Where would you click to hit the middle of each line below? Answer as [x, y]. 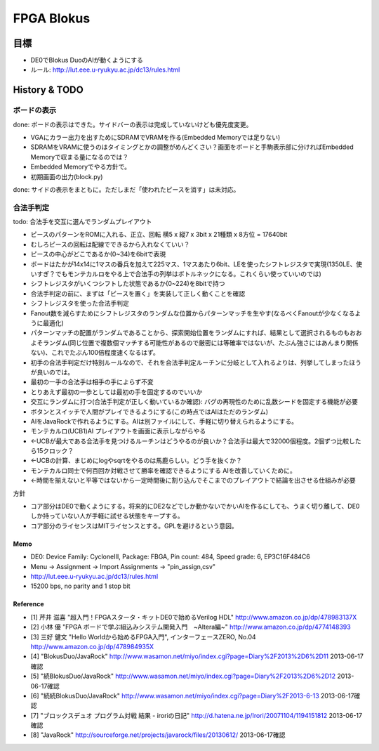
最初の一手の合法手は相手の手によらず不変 [92, 382]
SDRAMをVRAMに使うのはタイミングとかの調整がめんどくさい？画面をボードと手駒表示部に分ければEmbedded [192, 147]
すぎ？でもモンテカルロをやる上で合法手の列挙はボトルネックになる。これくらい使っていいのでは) [179, 274]
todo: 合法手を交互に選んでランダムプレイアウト [82, 222]
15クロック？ [55, 451]
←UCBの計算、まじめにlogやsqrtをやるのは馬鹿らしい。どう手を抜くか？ [136, 461]
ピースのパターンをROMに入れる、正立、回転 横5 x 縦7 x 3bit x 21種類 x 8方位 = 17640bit [159, 235]
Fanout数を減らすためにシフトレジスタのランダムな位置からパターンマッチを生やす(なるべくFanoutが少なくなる [193, 313]
